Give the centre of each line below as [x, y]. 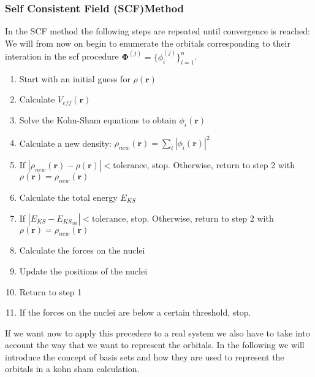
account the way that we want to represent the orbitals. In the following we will [155, 345]
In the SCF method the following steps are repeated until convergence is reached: [157, 31]
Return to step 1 [51, 291]
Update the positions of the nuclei [83, 270]
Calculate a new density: [65, 143]
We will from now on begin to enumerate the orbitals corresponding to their [148, 43]
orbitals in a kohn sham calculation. [72, 369]
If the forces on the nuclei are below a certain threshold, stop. [135, 312]
